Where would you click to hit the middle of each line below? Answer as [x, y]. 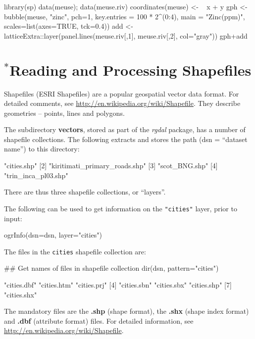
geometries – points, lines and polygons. [64, 113]
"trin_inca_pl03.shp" [36, 175]
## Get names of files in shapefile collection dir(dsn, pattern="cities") [111, 268]
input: [13, 218]
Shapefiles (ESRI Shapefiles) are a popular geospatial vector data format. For [122, 93]
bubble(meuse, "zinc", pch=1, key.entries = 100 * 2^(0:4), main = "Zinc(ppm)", [125, 16]
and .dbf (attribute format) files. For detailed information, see [99, 320]
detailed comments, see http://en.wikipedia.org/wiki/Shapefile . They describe [122, 103]
